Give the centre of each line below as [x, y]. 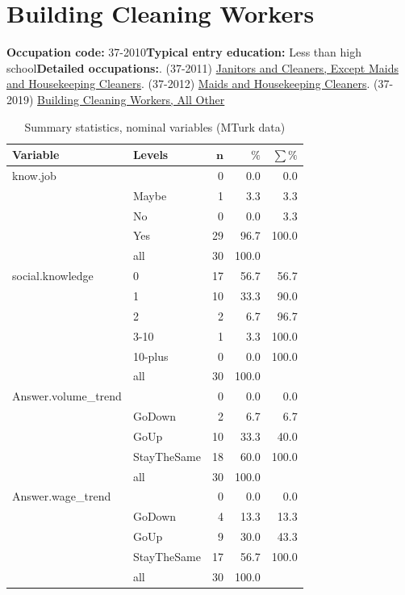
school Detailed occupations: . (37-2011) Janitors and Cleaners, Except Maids [202, 67]
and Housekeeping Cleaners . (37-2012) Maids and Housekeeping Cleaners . [188, 84]
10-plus [150, 356]
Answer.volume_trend [67, 396]
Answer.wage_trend [62, 496]
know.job [34, 175]
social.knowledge [53, 276]
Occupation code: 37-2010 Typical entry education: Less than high [184, 52]
